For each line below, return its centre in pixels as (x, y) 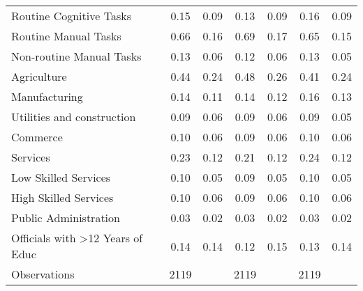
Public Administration (66, 218)
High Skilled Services (62, 197)
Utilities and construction (74, 117)
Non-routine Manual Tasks (76, 56)
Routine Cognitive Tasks (71, 16)
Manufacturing (47, 96)
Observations (43, 274)
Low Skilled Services (61, 177)
